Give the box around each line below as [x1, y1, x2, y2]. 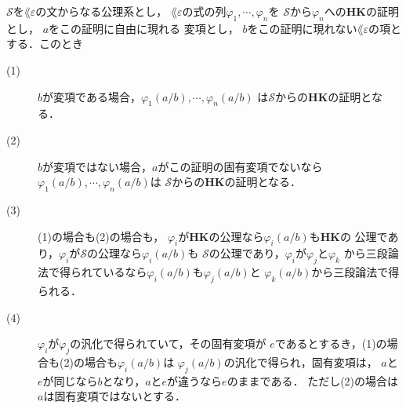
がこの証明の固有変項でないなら [158, 158, 323, 174]
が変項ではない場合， [42, 158, 153, 174]
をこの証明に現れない [247, 20, 357, 36]
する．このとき [6, 35, 83, 52]
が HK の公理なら [178, 228, 264, 244]
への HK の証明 [324, 3, 399, 19]
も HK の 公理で [309, 228, 388, 244]
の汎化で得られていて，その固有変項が [70, 335, 266, 352]
